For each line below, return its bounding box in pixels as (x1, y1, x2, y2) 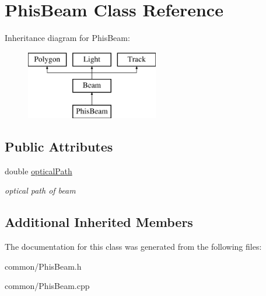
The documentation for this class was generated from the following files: (5, 240, 262, 253)
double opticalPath (5, 164, 72, 177)
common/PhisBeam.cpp (5, 280, 90, 292)
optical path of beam (5, 184, 76, 197)
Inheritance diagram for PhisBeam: (5, 32, 130, 44)
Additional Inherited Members (5, 213, 193, 231)
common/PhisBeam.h (5, 260, 82, 272)
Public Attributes (5, 137, 113, 156)
